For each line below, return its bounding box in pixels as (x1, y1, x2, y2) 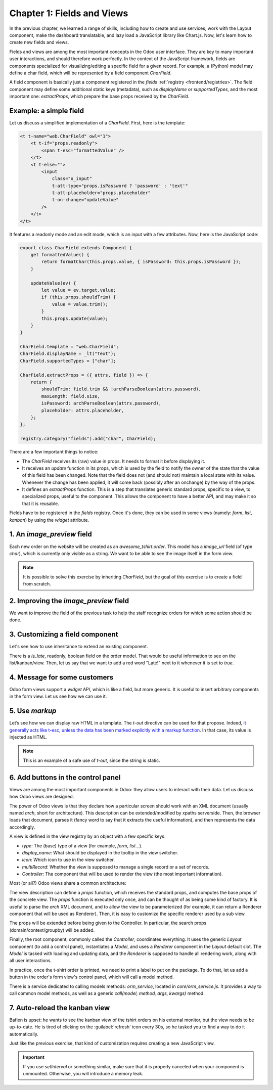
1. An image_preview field (9, 530, 92, 538)
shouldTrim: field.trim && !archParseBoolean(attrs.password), (41, 386, 202, 392)
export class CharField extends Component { (20, 245, 132, 250)
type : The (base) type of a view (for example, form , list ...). (22, 842, 143, 849)
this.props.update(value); (41, 315, 108, 321)
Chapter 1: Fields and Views (9, 8, 128, 19)
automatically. (9, 1031, 39, 1037)
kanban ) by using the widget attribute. (9, 517, 89, 523)
